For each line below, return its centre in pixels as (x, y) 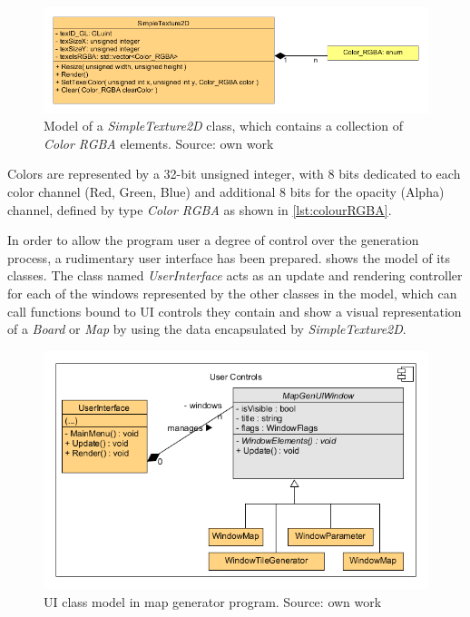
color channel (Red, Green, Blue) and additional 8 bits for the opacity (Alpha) (226, 191)
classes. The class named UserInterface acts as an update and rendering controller (235, 275)
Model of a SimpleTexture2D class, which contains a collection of (224, 126)
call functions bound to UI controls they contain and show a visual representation (235, 311)
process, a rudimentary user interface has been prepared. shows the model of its (229, 257)
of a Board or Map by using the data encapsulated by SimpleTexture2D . (207, 329)
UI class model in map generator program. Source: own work (213, 601)
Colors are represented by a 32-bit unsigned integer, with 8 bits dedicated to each (234, 174)
